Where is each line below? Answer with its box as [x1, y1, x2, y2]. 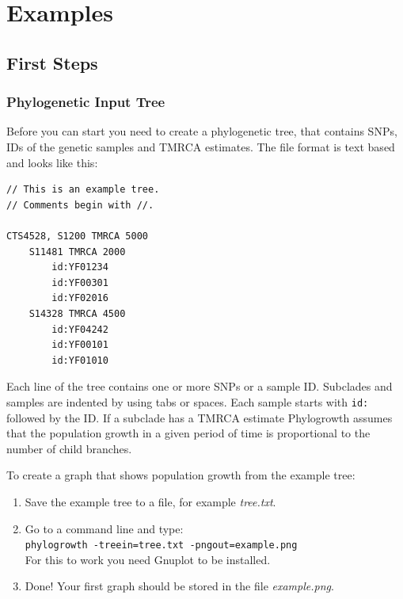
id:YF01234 [51, 261, 108, 273]
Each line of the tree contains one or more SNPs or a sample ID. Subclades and [6, 378, 393, 395]
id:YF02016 [51, 292, 108, 304]
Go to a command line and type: [25, 520, 184, 536]
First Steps [6, 50, 98, 74]
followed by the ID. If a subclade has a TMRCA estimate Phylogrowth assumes [6, 409, 393, 425]
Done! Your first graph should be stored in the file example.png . [25, 578, 334, 594]
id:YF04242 [51, 323, 108, 335]
